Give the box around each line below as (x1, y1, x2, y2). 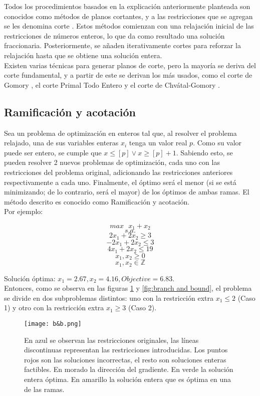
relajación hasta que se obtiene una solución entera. (4, 50, 162, 60)
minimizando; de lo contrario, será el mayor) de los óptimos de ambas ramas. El (4, 186, 249, 197)
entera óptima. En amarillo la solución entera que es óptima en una (24, 374, 231, 384)
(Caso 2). (128, 302, 157, 313)
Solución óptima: (4, 273, 56, 283)
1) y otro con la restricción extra (4, 302, 104, 313)
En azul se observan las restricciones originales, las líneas (24, 334, 199, 345)
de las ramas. (24, 383, 65, 394)
